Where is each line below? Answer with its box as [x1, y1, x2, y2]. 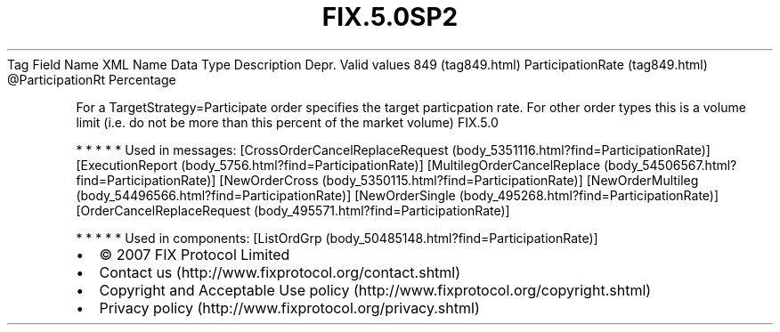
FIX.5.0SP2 [321, 2, 459, 32]
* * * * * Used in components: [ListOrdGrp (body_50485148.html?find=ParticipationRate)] [76, 230, 598, 246]
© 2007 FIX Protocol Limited [99, 245, 290, 263]
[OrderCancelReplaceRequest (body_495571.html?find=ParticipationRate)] [76, 202, 510, 218]
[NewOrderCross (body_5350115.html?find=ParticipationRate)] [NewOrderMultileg [219, 172, 699, 188]
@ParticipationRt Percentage [7, 71, 176, 87]
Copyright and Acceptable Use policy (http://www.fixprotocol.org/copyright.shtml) [99, 280, 652, 299]
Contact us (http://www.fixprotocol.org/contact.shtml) [99, 263, 461, 281]
